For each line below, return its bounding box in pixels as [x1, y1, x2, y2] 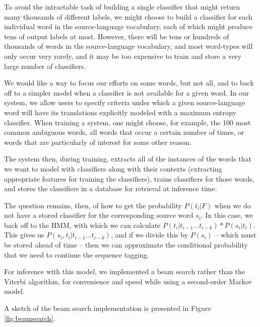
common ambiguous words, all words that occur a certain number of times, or [4, 127, 244, 137]
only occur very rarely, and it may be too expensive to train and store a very [4, 50, 241, 61]
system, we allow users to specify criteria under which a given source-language [4, 97, 245, 108]
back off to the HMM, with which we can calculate [4, 219, 161, 230]
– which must [215, 229, 256, 240]
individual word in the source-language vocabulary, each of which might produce [4, 21, 252, 32]
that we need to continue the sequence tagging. [4, 249, 149, 260]
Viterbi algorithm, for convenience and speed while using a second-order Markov [4, 276, 252, 286]
